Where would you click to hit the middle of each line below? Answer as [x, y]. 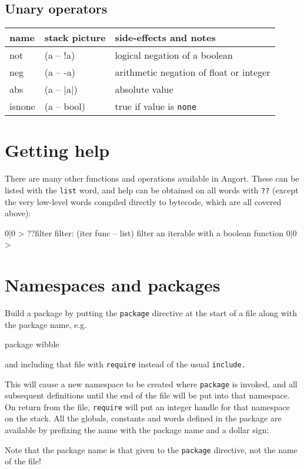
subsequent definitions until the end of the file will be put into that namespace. [147, 395]
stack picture [75, 38]
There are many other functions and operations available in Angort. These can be [152, 178]
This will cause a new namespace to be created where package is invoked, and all [151, 383]
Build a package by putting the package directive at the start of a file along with [151, 313]
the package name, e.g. [46, 324]
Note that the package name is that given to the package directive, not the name [151, 449]
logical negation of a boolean [174, 55]
